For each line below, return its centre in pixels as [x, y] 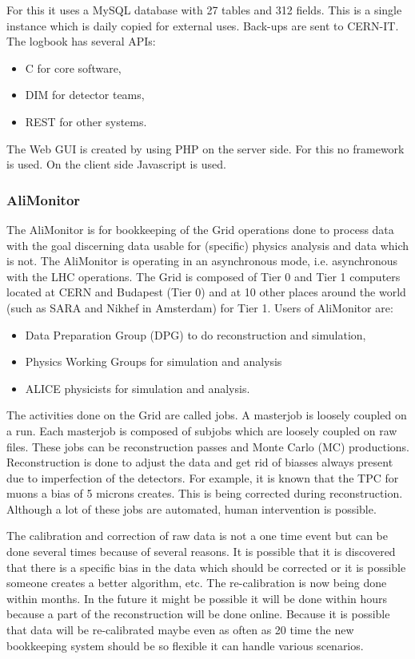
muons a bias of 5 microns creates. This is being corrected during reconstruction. [205, 493]
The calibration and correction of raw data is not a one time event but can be [197, 536]
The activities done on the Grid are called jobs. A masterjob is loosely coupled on [207, 415]
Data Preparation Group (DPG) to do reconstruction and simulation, [196, 334]
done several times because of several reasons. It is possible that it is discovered [201, 552]
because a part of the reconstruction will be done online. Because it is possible [198, 614]
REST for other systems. [86, 121]
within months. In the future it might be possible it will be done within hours [197, 598]
